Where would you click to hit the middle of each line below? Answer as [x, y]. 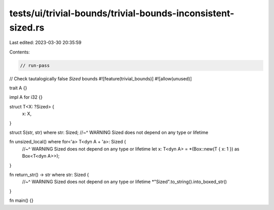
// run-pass [35, 65]
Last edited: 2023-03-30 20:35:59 [45, 43]
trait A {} [18, 88]
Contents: [20, 52]
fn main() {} [22, 200]
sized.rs [27, 27]
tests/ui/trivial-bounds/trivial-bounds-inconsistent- [122, 13]
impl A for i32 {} [26, 97]
